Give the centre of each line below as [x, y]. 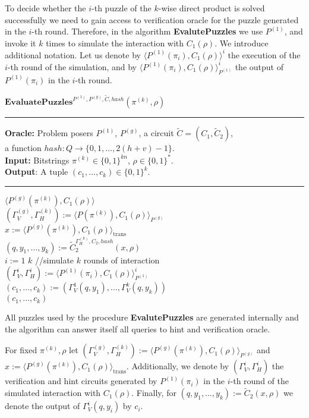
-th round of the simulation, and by [72, 66]
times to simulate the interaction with [115, 43]
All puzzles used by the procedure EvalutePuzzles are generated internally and [152, 317]
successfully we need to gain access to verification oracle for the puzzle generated [152, 19]
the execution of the [264, 54]
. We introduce [242, 43]
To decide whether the [45, 8]
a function [23, 148]
